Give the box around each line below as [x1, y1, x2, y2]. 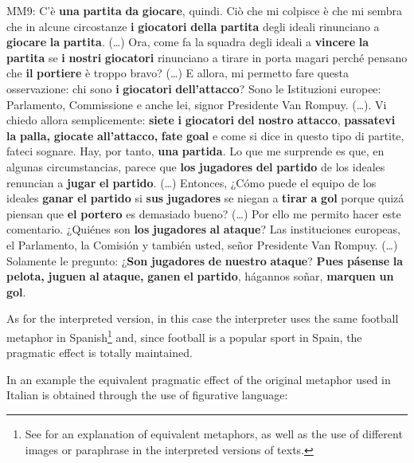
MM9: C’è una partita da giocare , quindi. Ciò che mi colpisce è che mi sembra [6, 2, 403, 18]
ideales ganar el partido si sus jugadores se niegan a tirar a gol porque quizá [6, 190, 404, 206]
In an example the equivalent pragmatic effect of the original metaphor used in [6, 371, 391, 387]
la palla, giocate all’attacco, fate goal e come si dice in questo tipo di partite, [6, 127, 404, 143]
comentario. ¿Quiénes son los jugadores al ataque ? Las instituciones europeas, [6, 221, 400, 237]
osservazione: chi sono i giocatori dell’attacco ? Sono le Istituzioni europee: [6, 80, 381, 96]
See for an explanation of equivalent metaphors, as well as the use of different [25, 425, 403, 441]
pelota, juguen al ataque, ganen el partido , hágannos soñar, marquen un [6, 268, 394, 284]
